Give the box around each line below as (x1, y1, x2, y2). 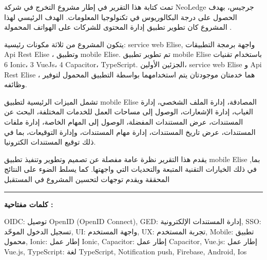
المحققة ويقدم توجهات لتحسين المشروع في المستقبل (4, 173, 170, 184)
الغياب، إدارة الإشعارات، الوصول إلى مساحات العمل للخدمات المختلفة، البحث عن (4, 106, 253, 117)
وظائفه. (4, 79, 27, 90)
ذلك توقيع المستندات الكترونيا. (4, 136, 96, 147)
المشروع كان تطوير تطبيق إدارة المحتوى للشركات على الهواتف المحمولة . (4, 22, 232, 32)
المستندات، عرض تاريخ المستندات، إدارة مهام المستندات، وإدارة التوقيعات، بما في (4, 126, 256, 137)
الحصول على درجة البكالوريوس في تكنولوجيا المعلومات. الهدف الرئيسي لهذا (4, 11, 237, 22)
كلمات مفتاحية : (4, 198, 53, 209)
